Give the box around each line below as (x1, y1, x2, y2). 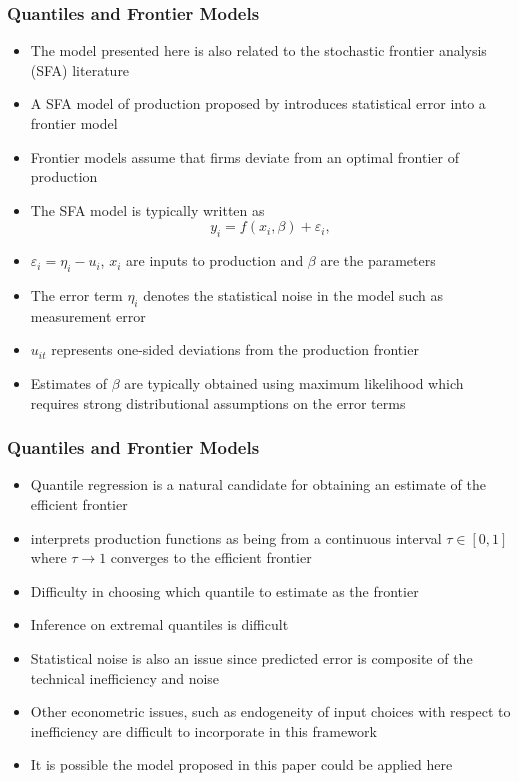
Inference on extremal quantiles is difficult (30, 614, 289, 635)
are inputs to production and (126, 250, 304, 271)
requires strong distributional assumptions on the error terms (30, 392, 406, 413)
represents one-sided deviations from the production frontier (51, 339, 419, 360)
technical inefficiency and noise (30, 667, 220, 688)
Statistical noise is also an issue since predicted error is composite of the (30, 647, 473, 668)
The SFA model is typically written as (30, 199, 265, 220)
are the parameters (320, 250, 436, 271)
